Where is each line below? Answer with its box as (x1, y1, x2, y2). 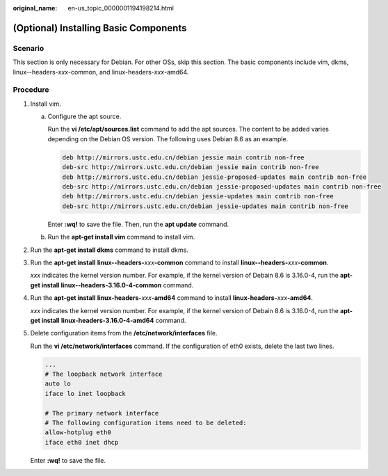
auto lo (45, 380, 71, 388)
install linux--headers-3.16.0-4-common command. (41, 280, 194, 289)
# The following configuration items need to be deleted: (45, 419, 247, 427)
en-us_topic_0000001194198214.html (67, 4, 174, 12)
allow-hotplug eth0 (45, 429, 111, 436)
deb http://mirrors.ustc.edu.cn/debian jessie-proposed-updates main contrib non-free (62, 173, 367, 181)
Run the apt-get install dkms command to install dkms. (30, 246, 189, 254)
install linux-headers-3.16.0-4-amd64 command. (41, 316, 186, 324)
